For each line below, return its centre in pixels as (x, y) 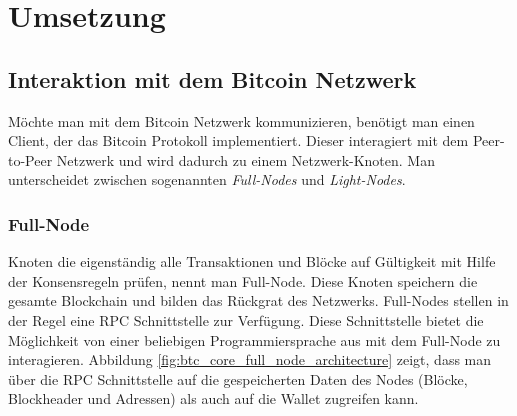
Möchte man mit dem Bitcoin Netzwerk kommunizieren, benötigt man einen (241, 120)
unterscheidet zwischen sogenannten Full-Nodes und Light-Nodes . (207, 179)
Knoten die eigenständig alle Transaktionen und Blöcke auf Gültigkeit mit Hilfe (252, 261)
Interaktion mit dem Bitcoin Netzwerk (212, 78)
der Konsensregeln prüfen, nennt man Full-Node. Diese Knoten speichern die (243, 280)
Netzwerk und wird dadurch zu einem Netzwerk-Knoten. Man (245, 159)
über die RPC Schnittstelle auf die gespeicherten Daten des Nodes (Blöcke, (238, 378)
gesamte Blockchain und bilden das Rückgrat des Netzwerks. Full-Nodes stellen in (258, 300)
